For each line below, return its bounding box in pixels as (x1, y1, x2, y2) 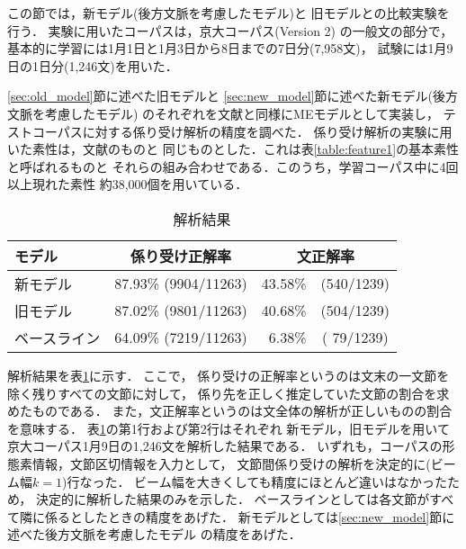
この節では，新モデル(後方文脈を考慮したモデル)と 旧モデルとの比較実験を (7, 4, 450, 22)
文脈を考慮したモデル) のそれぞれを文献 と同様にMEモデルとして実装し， (7, 103, 440, 122)
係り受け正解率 (130, 245, 231, 266)
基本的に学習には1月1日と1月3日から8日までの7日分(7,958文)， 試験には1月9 (7, 39, 453, 58)
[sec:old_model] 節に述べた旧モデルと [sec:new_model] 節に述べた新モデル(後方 (7, 86, 459, 105)
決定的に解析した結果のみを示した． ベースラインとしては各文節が (35, 490, 430, 508)
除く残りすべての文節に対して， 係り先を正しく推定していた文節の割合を (7, 383, 437, 402)
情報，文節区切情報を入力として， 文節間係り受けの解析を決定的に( (31, 454, 431, 472)
